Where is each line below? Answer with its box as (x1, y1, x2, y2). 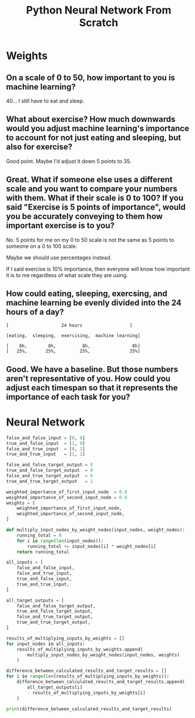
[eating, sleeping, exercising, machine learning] (6, 333, 141, 339)
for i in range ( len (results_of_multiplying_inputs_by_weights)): (6, 673, 169, 680)
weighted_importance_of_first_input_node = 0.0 (6, 489, 127, 495)
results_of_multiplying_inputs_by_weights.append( (16, 646, 143, 652)
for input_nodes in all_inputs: (6, 641, 85, 647)
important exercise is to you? (6, 221, 115, 231)
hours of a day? (6, 307, 65, 317)
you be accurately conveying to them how (6, 211, 163, 221)
